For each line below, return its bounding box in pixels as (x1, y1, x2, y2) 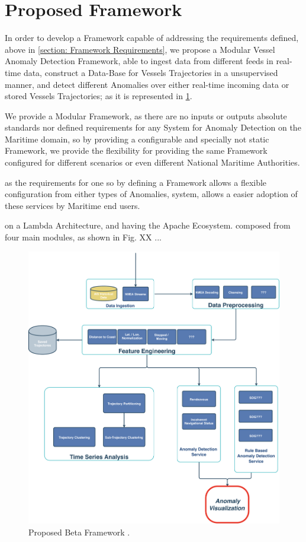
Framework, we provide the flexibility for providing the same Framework (5, 144, 268, 157)
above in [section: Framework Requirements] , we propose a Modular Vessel (5, 43, 275, 55)
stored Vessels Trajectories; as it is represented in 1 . (5, 90, 192, 102)
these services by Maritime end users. (5, 199, 140, 211)
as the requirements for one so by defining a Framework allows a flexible (5, 176, 267, 188)
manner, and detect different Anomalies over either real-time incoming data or (5, 78, 289, 90)
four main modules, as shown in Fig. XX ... (5, 231, 162, 243)
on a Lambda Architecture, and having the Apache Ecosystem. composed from (5, 219, 291, 232)
